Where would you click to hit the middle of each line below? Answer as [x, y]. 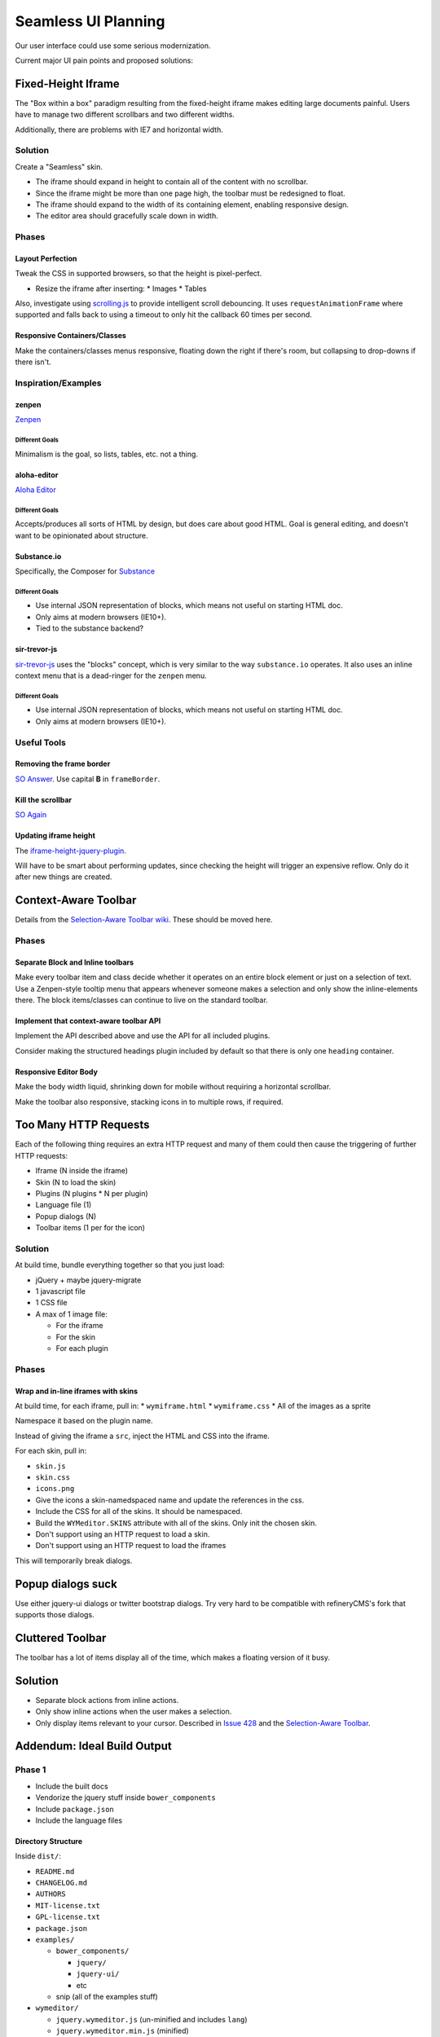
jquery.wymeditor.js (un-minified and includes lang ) [152, 2019]
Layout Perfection [46, 258]
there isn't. [33, 362]
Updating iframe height [55, 836]
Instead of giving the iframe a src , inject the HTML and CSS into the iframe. [143, 1436]
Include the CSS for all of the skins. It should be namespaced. [139, 1511]
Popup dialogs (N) [66, 1216]
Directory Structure [49, 1841]
